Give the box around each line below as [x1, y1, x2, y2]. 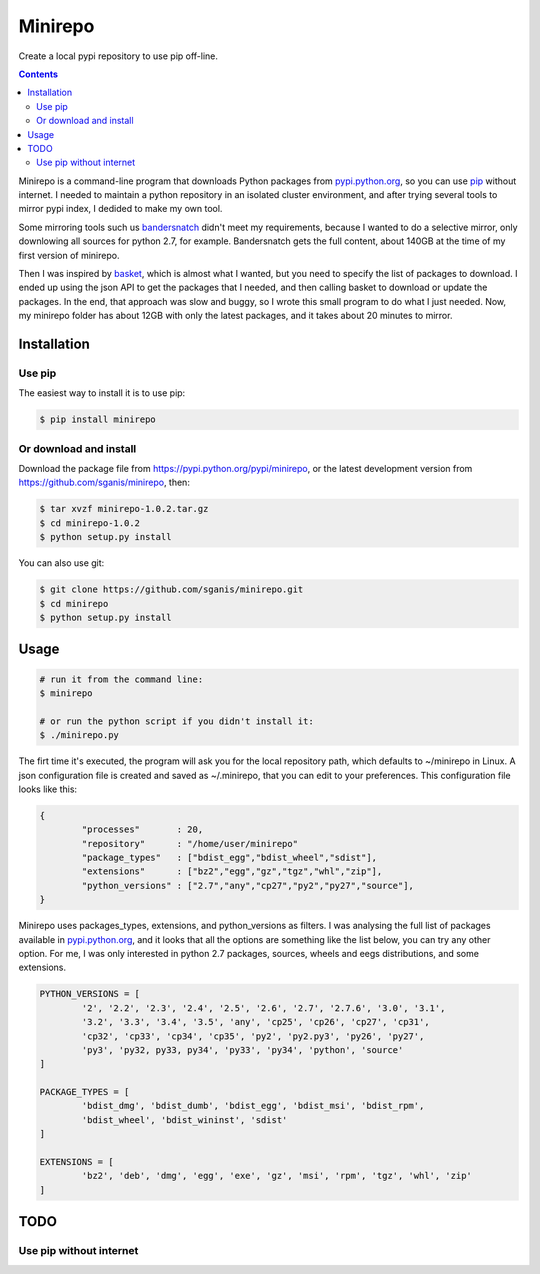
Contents [18, 68, 59, 80]
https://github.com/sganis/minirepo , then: [18, 476, 190, 489]
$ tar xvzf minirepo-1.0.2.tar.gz [39, 503, 209, 515]
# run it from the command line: [39, 673, 204, 685]
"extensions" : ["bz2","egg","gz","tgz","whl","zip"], [81, 866, 383, 877]
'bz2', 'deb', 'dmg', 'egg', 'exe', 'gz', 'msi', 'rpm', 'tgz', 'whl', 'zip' [81, 1170, 472, 1182]
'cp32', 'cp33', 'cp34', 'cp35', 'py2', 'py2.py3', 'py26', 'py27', [81, 1030, 425, 1042]
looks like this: [18, 783, 78, 795]
